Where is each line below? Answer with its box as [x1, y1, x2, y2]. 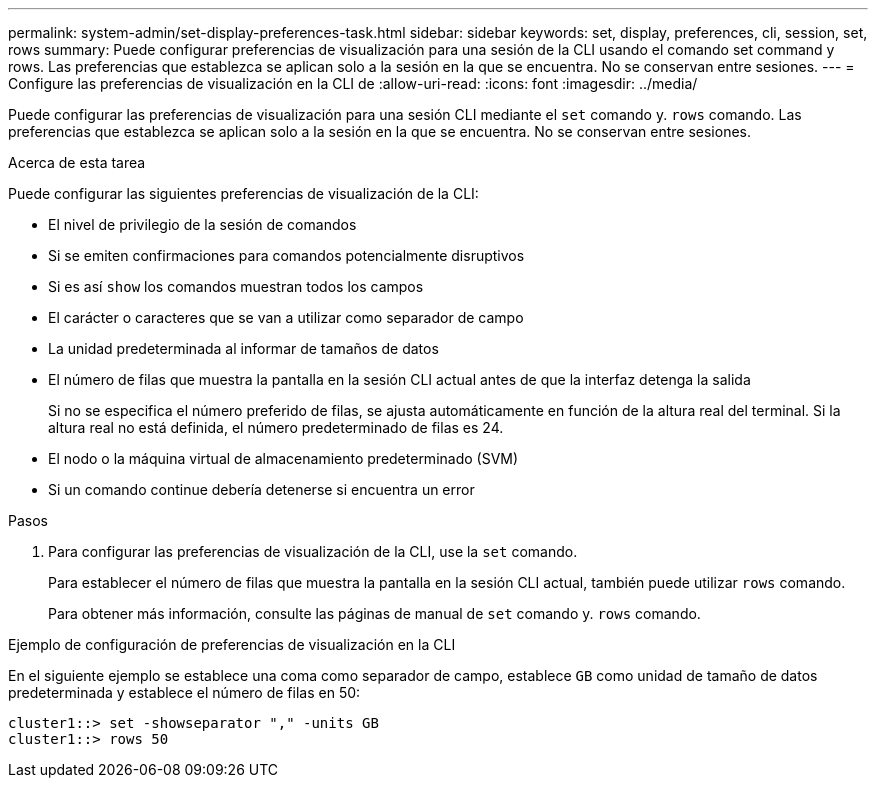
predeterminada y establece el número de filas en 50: [8, 684, 361, 701]
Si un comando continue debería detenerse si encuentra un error [48, 481, 475, 498]
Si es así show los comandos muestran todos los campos [48, 278, 424, 295]
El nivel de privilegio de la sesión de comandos [48, 216, 357, 233]
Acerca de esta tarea [8, 154, 146, 171]
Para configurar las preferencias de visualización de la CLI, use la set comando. [48, 543, 578, 560]
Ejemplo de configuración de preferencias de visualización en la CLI [8, 636, 456, 653]
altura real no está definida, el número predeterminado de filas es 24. [48, 419, 504, 436]
